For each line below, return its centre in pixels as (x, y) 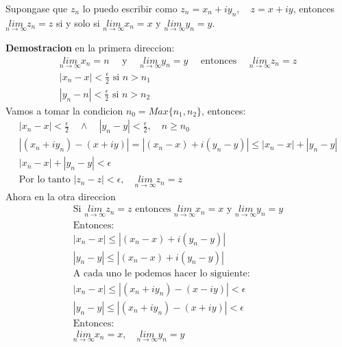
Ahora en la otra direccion (61, 196)
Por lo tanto (45, 180)
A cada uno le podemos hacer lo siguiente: (161, 273)
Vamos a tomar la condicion (64, 110)
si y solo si (78, 22)
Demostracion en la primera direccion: (90, 48)
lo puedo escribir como (130, 8)
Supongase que (37, 8)
